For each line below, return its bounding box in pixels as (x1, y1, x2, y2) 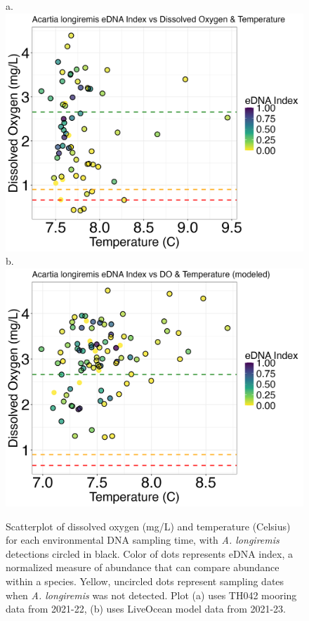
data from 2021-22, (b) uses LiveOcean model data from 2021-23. (6, 601, 287, 616)
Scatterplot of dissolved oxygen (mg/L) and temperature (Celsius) (6, 518, 291, 533)
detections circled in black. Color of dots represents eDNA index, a (6, 546, 293, 561)
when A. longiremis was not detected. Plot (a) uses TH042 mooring (6, 587, 297, 602)
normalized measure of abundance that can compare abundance (6, 560, 280, 575)
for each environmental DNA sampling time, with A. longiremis (6, 532, 280, 547)
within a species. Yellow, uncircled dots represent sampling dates (6, 573, 284, 588)
